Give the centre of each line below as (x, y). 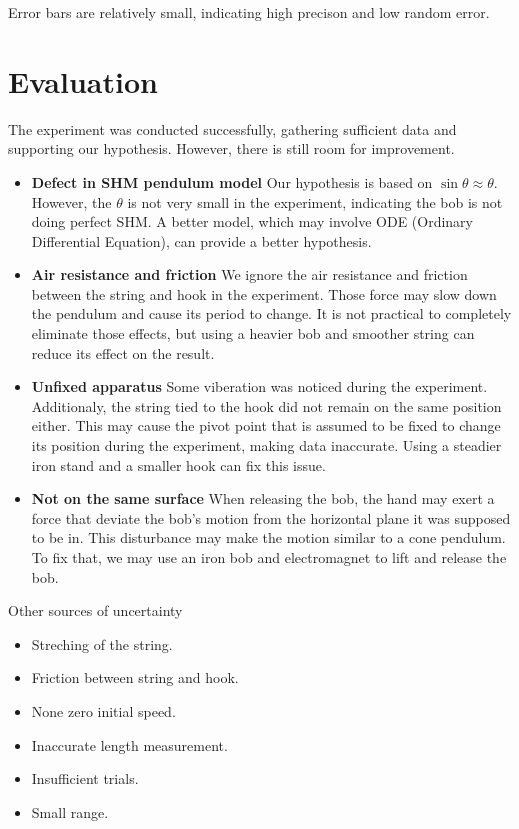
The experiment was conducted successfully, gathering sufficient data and (232, 128)
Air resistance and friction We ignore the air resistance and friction (249, 274)
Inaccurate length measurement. (129, 744)
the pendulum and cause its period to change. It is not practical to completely (271, 313)
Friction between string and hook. (135, 677)
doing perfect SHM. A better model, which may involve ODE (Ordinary (252, 221)
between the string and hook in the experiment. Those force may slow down (264, 293)
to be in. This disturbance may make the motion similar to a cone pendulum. (268, 537)
